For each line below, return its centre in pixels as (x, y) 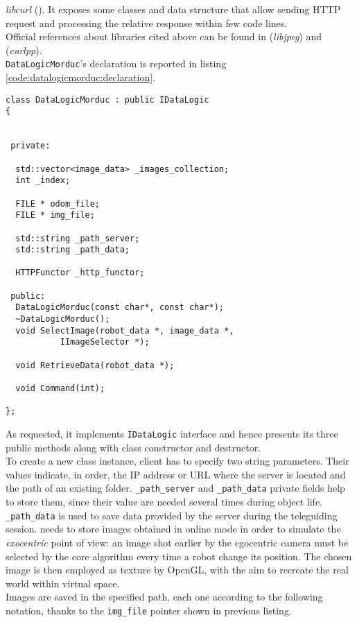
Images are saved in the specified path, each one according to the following (164, 597)
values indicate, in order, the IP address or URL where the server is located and (176, 474)
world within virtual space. (63, 583)
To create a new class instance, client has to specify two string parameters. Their (177, 461)
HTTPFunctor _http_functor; (80, 273)
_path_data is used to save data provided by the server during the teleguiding (172, 515)
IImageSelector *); (105, 342)
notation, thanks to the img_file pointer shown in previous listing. (149, 610)
